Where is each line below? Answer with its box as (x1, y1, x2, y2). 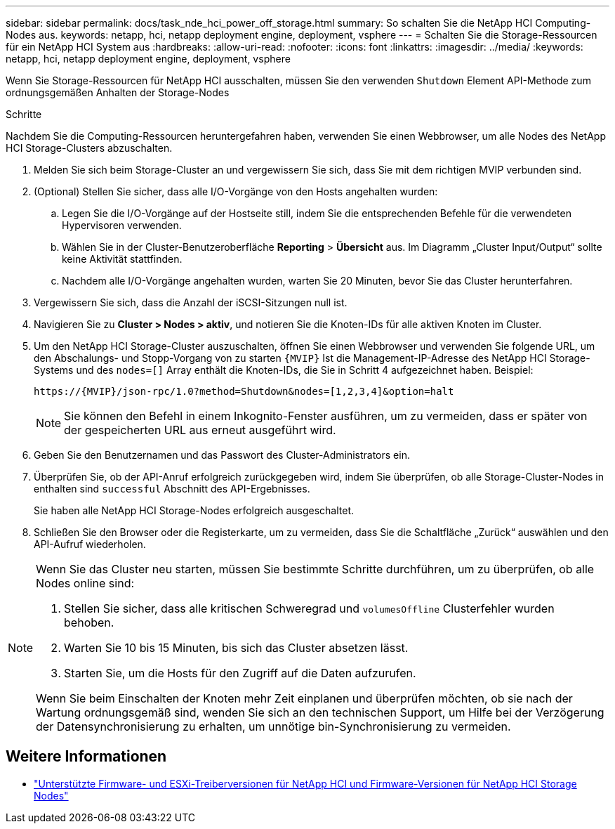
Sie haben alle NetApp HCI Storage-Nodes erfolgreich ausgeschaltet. (34, 504, 355, 516)
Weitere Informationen (6, 748, 167, 766)
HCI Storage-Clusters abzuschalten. (6, 142, 173, 154)
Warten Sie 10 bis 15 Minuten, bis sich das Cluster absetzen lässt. (64, 641, 409, 655)
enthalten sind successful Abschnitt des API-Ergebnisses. (34, 483, 310, 495)
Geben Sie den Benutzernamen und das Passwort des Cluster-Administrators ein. (34, 449, 410, 461)
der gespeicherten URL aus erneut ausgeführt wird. (64, 423, 336, 437)
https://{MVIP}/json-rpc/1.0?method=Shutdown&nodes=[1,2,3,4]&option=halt (34, 386, 454, 397)
